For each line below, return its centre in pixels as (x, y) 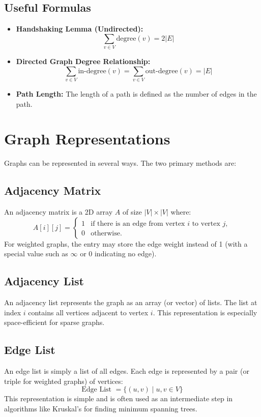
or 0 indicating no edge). (118, 254)
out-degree (162, 71)
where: (181, 212)
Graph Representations (87, 139)
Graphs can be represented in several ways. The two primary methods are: (120, 163)
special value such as (36, 254)
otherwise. (106, 233)
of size (132, 212)
